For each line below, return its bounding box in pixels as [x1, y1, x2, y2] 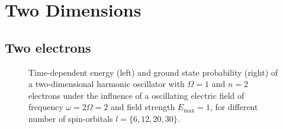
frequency [28, 101, 63, 113]
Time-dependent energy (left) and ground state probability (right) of [28, 66, 278, 78]
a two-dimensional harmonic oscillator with [28, 78, 185, 90]
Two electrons [5, 38, 91, 56]
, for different [210, 101, 258, 113]
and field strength [110, 101, 175, 113]
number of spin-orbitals [28, 112, 113, 124]
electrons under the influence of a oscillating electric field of [28, 89, 245, 101]
